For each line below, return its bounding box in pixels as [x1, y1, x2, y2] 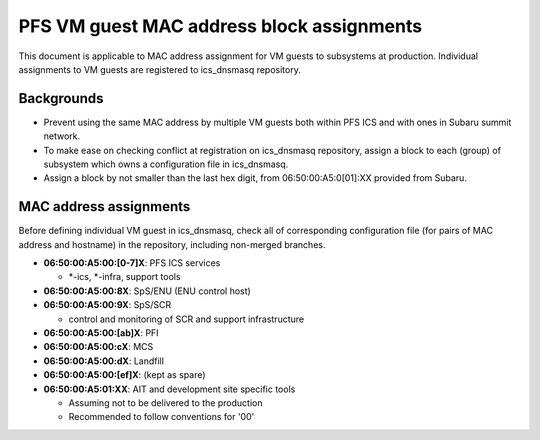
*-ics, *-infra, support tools [68, 271, 181, 283]
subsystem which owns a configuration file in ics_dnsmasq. [43, 158, 289, 170]
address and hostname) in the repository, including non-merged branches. [18, 238, 326, 250]
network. [43, 130, 81, 142]
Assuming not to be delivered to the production [68, 397, 264, 409]
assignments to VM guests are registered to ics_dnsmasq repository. [18, 63, 302, 75]
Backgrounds [18, 90, 104, 107]
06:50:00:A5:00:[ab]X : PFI [43, 327, 159, 339]
